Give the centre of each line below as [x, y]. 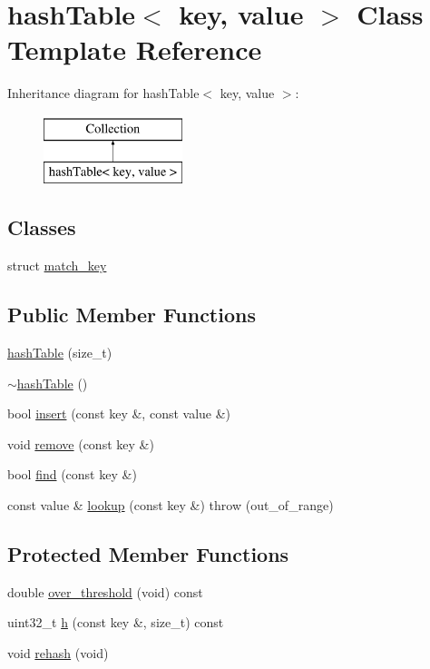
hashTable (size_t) [60, 353]
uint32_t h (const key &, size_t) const [116, 622]
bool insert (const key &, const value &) [119, 413]
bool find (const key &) [72, 474]
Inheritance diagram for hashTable [103, 93]
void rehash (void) [58, 653]
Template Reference [135, 49]
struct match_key [57, 266]
